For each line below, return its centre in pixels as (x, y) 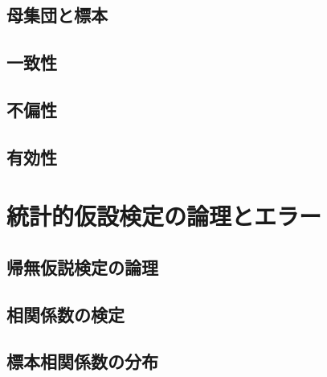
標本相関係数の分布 (82, 361)
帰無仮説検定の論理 (82, 266)
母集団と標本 (57, 15)
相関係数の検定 (65, 314)
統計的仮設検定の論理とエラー (164, 216)
